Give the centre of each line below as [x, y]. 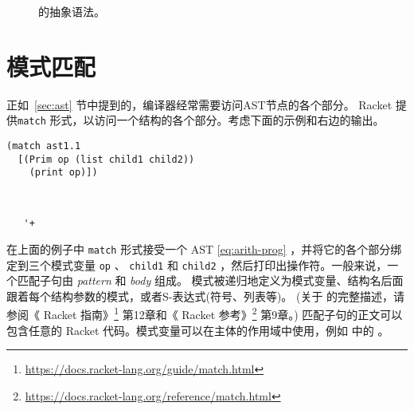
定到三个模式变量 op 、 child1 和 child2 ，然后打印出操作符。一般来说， [197, 264]
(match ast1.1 [44, 146]
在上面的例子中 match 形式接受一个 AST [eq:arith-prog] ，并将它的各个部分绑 [204, 248]
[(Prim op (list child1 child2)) [106, 159]
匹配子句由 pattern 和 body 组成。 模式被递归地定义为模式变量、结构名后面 [210, 280]
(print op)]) [63, 173]
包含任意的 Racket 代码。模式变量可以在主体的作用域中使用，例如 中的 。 [198, 330]
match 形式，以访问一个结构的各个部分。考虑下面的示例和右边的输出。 [201, 120]
